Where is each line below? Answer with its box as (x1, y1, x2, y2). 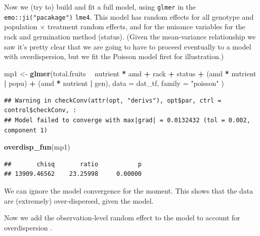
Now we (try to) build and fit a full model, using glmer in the (4, 2, 196, 12)
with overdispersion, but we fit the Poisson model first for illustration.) (4, 51, 224, 62)
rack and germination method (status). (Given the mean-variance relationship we (4, 31, 256, 41)
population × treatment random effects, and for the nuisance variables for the (4, 21, 245, 32)
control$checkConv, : (4, 107, 77, 114)
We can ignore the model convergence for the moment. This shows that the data (4, 185, 253, 196)
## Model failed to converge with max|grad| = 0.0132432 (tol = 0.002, (4, 117, 250, 124)
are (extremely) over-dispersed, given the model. (4, 195, 154, 206)
